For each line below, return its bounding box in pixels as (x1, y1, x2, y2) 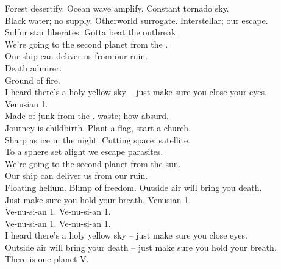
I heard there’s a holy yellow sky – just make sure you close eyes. (5, 229, 247, 242)
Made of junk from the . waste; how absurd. (5, 109, 169, 122)
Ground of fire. (5, 73, 60, 86)
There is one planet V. (5, 253, 89, 265)
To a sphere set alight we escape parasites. (5, 145, 163, 158)
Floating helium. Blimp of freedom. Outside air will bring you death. (5, 181, 262, 193)
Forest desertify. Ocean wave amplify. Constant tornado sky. (5, 2, 229, 14)
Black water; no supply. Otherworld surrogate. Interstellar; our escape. (5, 13, 268, 26)
